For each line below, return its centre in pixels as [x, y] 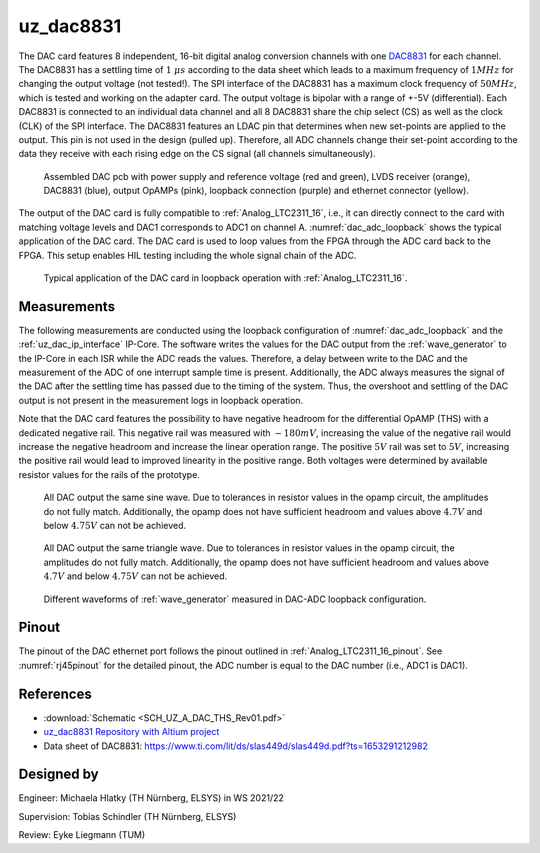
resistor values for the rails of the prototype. [109, 474]
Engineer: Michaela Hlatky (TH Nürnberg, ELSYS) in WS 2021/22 [151, 798]
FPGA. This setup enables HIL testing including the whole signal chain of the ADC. [187, 255]
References [55, 693]
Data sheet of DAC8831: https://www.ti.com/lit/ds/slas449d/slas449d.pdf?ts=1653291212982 [236, 746]
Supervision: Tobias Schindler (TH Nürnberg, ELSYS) [127, 816]
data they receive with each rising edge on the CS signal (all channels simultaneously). [197, 154]
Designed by [58, 774]
